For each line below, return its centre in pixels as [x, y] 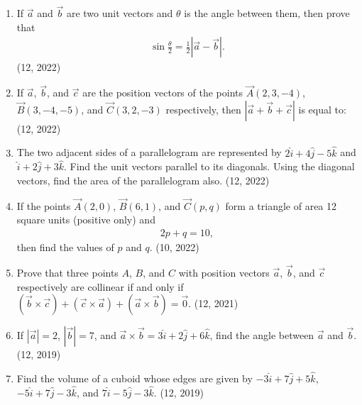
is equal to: [322, 109]
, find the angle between [262, 335]
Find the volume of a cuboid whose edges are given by [135, 378]
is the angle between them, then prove [267, 13]
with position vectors [224, 272]
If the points [44, 205]
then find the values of [65, 247]
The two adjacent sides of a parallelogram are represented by [149, 152]
